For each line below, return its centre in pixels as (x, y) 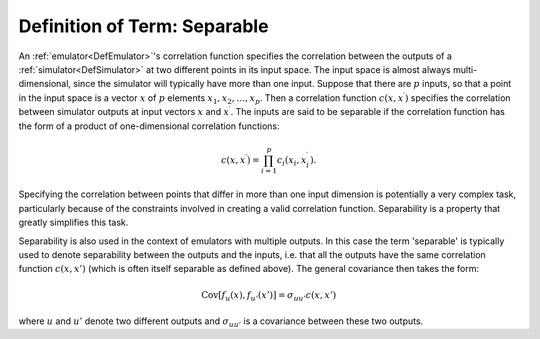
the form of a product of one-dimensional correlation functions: (149, 126)
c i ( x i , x (291, 161)
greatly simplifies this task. (73, 222)
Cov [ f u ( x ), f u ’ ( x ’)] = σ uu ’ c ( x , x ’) (269, 296)
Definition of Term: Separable (143, 26)
